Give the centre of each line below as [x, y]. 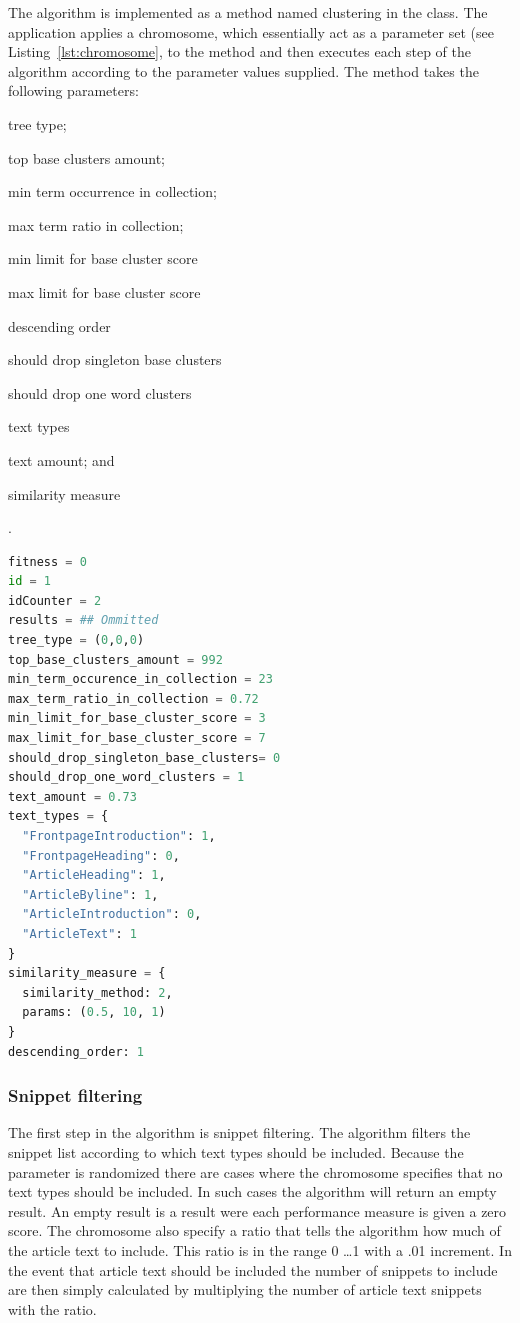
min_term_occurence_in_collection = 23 [140, 679]
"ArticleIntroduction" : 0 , [112, 914]
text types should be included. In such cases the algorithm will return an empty [252, 1191]
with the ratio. [52, 1308]
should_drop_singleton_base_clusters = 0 [144, 757]
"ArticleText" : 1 [79, 933]
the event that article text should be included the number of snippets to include [253, 1269]
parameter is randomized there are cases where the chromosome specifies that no [255, 1171]
